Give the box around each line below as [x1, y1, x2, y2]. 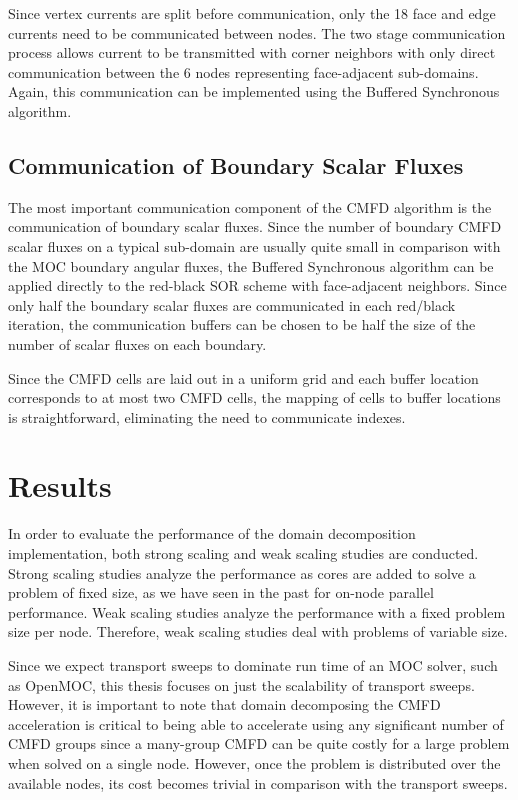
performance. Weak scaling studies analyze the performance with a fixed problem [8, 601, 506, 622]
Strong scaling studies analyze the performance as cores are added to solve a [8, 562, 476, 583]
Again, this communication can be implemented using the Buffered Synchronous [8, 81, 500, 102]
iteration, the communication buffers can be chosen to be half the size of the [8, 314, 476, 335]
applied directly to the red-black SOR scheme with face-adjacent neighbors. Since [8, 275, 507, 296]
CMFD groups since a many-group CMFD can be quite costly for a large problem [8, 733, 510, 754]
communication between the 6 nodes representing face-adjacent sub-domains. [8, 61, 479, 82]
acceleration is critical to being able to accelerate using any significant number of [8, 713, 504, 734]
